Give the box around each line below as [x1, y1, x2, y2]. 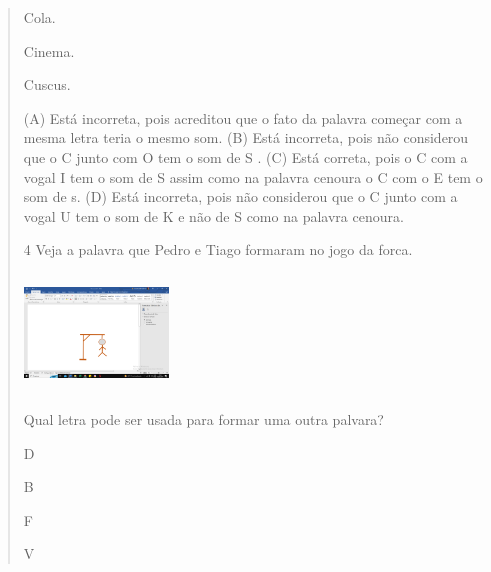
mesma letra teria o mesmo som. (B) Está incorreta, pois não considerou [23, 127, 469, 148]
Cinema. [23, 40, 75, 61]
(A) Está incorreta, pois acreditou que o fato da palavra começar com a [23, 107, 463, 128]
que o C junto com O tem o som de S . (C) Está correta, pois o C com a [23, 146, 468, 167]
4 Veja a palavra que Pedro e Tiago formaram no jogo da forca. [23, 239, 413, 260]
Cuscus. [23, 74, 71, 95]
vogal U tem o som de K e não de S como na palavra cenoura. [23, 205, 404, 226]
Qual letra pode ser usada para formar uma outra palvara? [23, 408, 384, 429]
